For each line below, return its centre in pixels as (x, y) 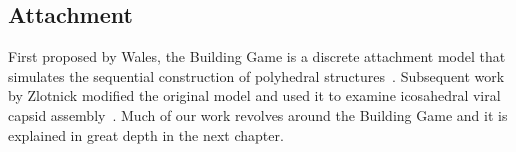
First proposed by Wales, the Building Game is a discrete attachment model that (257, 56)
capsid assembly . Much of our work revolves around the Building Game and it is (258, 114)
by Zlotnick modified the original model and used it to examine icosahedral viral (254, 95)
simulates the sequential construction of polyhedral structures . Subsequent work (256, 75)
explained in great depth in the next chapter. (146, 134)
